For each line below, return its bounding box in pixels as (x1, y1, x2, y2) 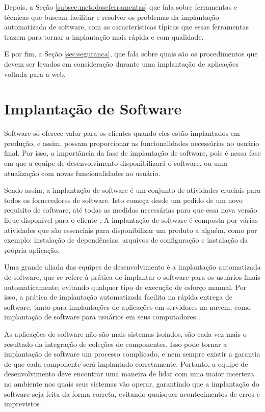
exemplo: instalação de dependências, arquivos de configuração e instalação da (4, 234, 248, 245)
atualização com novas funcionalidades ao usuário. (4, 167, 161, 178)
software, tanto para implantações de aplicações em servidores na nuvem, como (4, 301, 251, 312)
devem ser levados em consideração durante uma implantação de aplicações (4, 58, 239, 69)
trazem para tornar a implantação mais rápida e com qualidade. (4, 31, 204, 42)
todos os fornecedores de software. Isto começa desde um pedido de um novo (4, 194, 243, 205)
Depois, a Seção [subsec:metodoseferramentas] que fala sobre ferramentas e (4, 2, 237, 12)
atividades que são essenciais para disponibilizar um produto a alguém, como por (4, 224, 257, 235)
